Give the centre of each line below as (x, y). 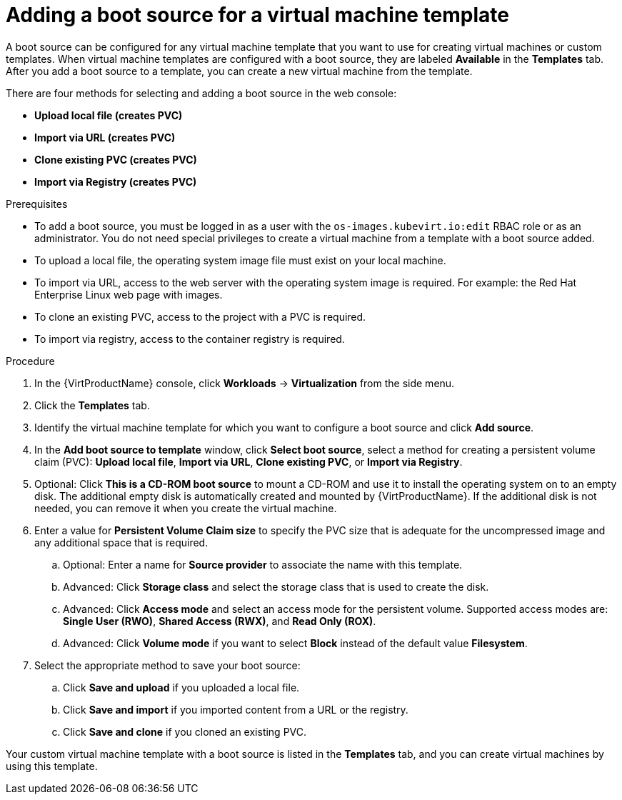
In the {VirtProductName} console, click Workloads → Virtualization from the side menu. (245, 383)
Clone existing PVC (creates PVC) (116, 159)
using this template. (52, 766)
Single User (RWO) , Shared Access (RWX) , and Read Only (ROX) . (220, 621)
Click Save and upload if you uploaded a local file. (181, 687)
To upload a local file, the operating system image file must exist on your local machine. (240, 260)
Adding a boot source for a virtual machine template (257, 15)
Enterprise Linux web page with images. (129, 294)
